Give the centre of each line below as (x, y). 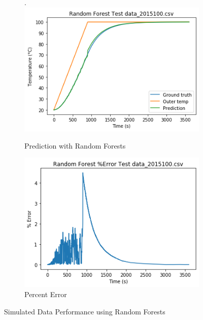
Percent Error (46, 294)
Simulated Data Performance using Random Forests (85, 311)
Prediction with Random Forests (75, 145)
